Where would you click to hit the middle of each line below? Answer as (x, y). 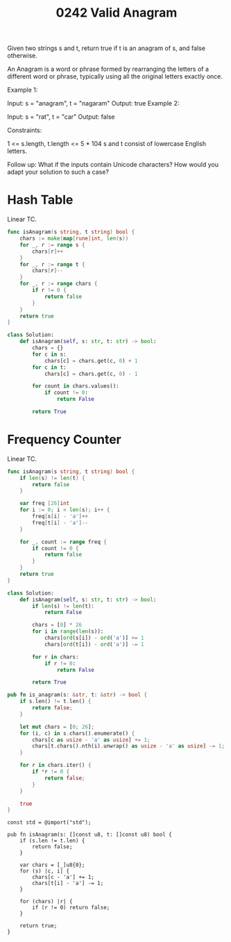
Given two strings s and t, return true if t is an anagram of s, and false (106, 48)
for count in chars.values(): (76, 386)
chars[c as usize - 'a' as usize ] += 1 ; (91, 740)
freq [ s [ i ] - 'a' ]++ (60, 517)
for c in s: (50, 354)
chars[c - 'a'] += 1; (63, 877)
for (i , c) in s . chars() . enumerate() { (77, 733)
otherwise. (23, 56)
